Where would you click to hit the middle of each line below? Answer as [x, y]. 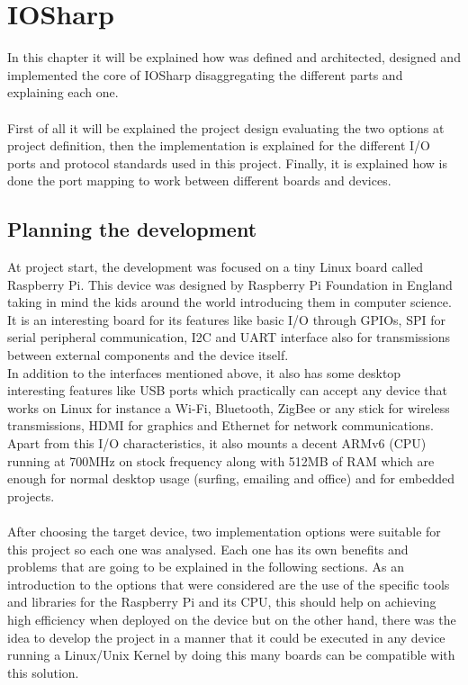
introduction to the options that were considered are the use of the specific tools [229, 584]
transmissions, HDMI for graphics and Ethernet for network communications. [220, 425]
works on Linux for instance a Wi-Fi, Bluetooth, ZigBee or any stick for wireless [229, 407]
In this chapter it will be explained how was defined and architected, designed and [234, 57]
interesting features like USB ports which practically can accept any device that [228, 390]
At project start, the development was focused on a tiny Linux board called [216, 267]
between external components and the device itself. [148, 355]
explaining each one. [63, 92]
